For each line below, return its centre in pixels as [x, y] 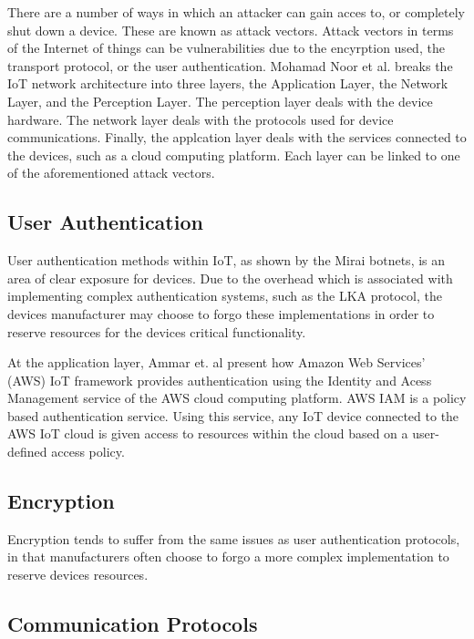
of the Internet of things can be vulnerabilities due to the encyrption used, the [226, 48]
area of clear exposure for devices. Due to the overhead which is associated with [230, 278]
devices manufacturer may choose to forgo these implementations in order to [221, 313]
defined [27, 452]
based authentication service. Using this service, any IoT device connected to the [233, 415]
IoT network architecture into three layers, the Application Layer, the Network [228, 83]
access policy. [88, 452]
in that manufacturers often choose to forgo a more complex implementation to [228, 557]
